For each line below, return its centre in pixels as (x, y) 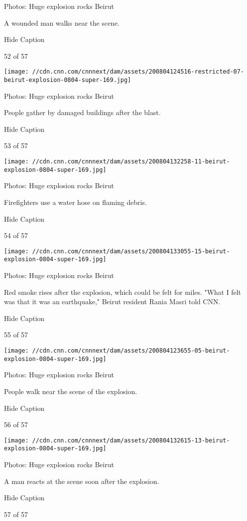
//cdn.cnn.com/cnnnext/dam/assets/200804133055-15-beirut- (131, 251)
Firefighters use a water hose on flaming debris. (75, 202)
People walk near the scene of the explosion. (71, 391)
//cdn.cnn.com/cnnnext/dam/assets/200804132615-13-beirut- (131, 440)
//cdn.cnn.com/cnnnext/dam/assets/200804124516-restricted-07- (138, 72)
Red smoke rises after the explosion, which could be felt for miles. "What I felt (123, 292)
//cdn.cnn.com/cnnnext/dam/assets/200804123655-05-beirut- (131, 351)
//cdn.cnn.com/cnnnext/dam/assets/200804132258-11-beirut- (131, 162)
